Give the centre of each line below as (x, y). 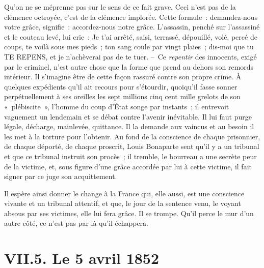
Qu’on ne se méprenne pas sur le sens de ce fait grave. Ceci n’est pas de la (120, 7)
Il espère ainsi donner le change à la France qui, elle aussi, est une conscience (124, 193)
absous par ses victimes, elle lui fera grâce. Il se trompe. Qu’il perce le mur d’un (129, 213)
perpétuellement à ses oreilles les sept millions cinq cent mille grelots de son (122, 96)
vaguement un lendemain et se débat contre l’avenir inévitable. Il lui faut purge (128, 116)
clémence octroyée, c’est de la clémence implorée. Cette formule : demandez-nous (131, 17)
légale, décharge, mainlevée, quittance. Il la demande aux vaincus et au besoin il (129, 126)
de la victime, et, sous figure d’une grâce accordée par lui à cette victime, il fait (128, 166)
